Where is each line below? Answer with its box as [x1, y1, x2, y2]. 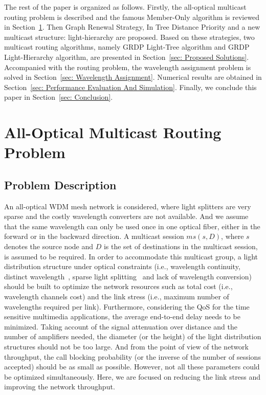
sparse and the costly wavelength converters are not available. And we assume [4, 211, 249, 222]
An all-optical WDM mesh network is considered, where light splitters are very [4, 201, 251, 211]
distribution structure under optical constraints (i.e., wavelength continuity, [4, 261, 240, 272]
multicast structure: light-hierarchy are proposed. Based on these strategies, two [4, 31, 255, 42]
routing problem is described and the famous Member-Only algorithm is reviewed [4, 11, 260, 22]
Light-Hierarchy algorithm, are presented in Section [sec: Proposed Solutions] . [4, 51, 249, 62]
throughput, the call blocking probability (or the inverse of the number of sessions [4, 351, 261, 362]
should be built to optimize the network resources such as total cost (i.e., [4, 281, 233, 292]
